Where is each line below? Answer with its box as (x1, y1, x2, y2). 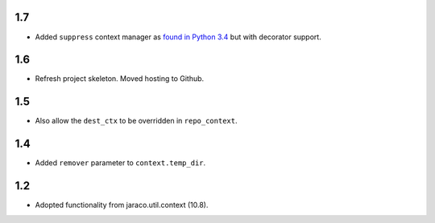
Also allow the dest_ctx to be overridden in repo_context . (35, 116, 238, 126)
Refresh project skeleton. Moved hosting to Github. (35, 74, 205, 83)
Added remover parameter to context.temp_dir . (35, 158, 206, 168)
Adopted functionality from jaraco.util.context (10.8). (35, 201, 209, 210)
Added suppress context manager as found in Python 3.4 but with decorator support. (35, 32, 321, 42)
